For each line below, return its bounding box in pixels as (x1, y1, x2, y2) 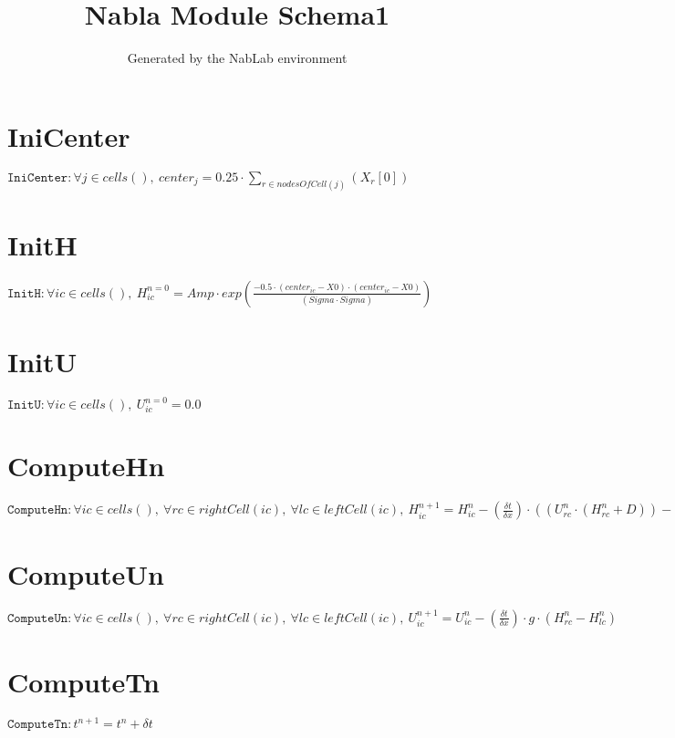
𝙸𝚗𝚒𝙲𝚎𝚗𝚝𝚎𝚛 (7, 171, 68, 184)
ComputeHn (7, 447, 165, 484)
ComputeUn (7, 555, 164, 592)
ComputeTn (7, 662, 160, 700)
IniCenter (7, 117, 130, 154)
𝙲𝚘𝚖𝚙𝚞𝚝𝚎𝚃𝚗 (7, 718, 68, 732)
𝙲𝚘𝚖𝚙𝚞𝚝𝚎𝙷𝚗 (7, 504, 68, 517)
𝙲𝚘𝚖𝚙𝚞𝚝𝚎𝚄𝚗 (7, 611, 68, 625)
